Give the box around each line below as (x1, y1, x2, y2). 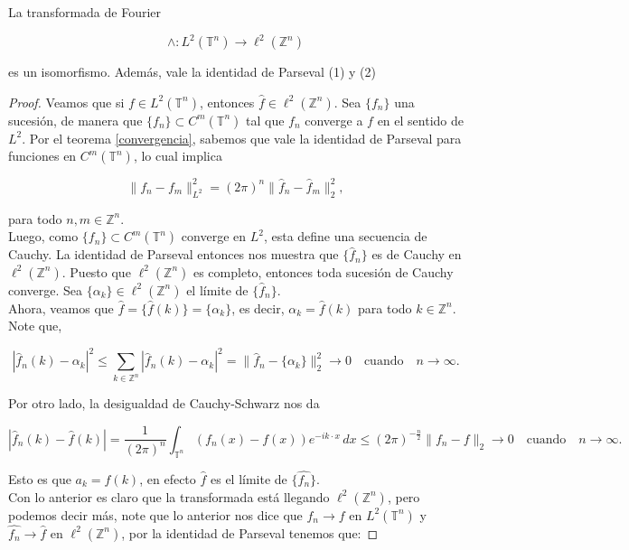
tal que (245, 110, 285, 129)
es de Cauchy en (371, 245, 462, 264)
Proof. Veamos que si (8, 92, 125, 111)
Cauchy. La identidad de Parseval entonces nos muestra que (8, 245, 339, 264)
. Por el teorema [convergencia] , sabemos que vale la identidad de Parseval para (22, 128, 462, 147)
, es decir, (231, 298, 285, 317)
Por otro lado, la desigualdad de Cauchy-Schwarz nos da (8, 394, 320, 413)
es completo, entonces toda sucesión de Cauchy (192, 262, 454, 281)
